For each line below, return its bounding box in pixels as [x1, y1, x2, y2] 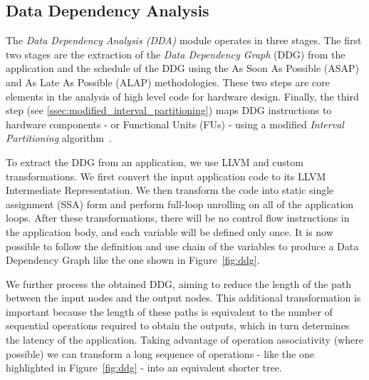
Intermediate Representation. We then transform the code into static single [6, 183, 334, 197]
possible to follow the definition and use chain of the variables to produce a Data [6, 238, 359, 253]
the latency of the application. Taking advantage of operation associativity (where [6, 332, 363, 347]
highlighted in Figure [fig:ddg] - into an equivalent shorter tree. [6, 360, 282, 375]
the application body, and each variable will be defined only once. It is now [6, 224, 333, 239]
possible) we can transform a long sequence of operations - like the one [6, 346, 314, 361]
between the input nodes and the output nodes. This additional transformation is [6, 290, 361, 305]
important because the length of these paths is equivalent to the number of [6, 304, 333, 319]
